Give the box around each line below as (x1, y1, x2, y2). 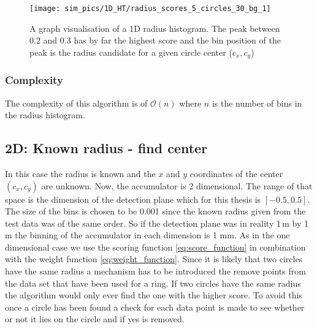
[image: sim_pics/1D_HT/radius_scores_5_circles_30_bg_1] (29, 4, 271, 13)
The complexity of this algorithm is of (5, 96, 148, 109)
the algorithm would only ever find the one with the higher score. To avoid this (5, 289, 302, 301)
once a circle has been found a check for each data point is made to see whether (5, 300, 305, 313)
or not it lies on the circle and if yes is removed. (5, 312, 185, 325)
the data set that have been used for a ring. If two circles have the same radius (5, 276, 301, 289)
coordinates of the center (189, 167, 283, 180)
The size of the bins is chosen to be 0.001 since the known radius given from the (5, 205, 306, 217)
